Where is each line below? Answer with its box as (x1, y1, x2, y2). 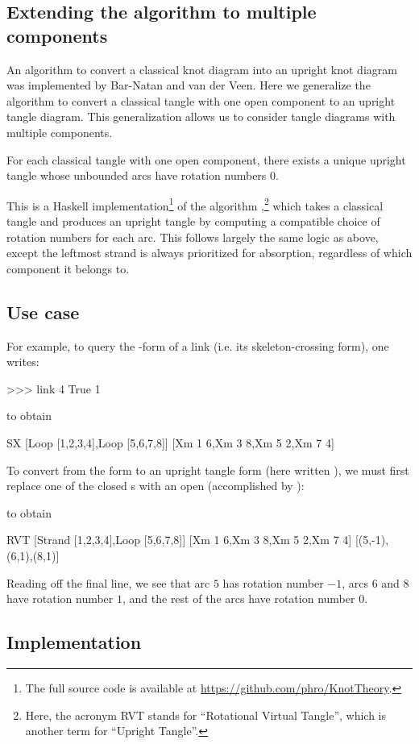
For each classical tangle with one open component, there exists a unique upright (6, 151, 406, 168)
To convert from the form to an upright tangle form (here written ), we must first (6, 461, 409, 478)
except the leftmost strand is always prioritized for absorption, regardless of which (6, 244, 413, 261)
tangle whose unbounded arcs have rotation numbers (6, 167, 267, 184)
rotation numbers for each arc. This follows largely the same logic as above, (6, 228, 379, 245)
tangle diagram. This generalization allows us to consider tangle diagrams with (6, 108, 396, 125)
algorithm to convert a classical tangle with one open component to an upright (6, 92, 396, 109)
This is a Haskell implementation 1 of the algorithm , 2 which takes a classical (6, 194, 384, 214)
